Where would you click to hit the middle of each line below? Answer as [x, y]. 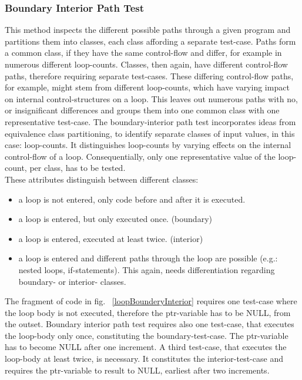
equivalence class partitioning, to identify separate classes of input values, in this [150, 133]
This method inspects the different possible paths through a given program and [148, 30]
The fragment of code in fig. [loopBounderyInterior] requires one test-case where [151, 301]
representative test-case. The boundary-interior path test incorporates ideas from [150, 121]
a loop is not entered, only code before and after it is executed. [132, 199]
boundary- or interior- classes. [72, 281]
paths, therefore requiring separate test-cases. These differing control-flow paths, [149, 75]
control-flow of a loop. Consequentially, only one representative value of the [140, 156]
